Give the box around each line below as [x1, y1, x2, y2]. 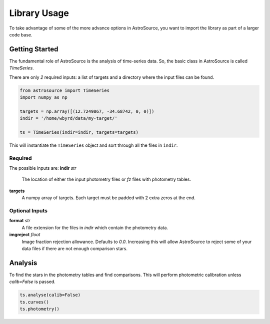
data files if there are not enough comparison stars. [21, 245, 127, 252]
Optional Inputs [9, 207, 47, 214]
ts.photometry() [19, 306, 60, 312]
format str [9, 218, 30, 224]
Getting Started [9, 45, 58, 53]
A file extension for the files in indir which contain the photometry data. [21, 225, 168, 231]
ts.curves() [19, 299, 49, 305]
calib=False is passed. [9, 279, 56, 285]
